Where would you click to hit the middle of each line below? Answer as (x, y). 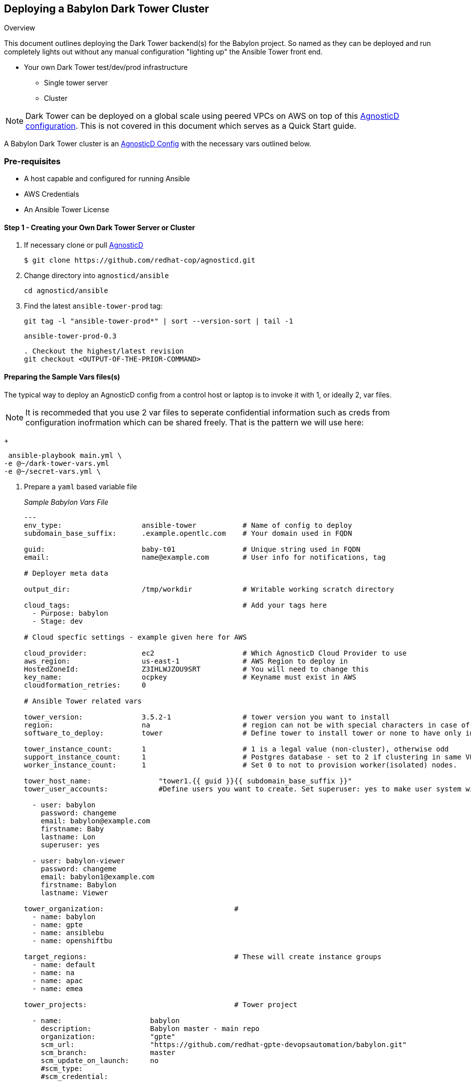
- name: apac (58, 980)
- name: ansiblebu (68, 932)
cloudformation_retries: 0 (85, 685)
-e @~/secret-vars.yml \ (52, 471)
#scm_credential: (74, 1076)
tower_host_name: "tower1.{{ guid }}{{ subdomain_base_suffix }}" (188, 781)
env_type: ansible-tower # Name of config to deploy (188, 525)
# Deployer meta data (66, 573)
